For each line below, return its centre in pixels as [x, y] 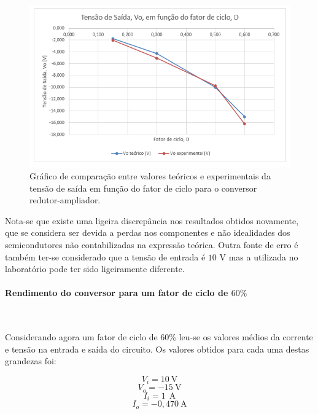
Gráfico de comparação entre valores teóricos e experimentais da [150, 176]
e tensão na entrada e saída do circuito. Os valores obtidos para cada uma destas [157, 349]
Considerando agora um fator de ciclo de [81, 337]
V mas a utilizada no [259, 256]
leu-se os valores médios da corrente [246, 337]
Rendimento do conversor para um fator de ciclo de [117, 293]
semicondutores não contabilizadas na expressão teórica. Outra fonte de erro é [152, 244]
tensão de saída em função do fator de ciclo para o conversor [143, 188]
